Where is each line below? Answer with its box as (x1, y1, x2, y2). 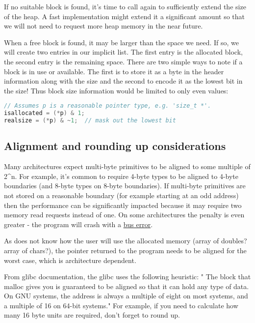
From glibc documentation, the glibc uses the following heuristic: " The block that (4, 271, 251, 282)
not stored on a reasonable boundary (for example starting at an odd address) (4, 190, 239, 200)
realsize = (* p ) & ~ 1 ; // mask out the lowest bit (4, 117, 176, 124)
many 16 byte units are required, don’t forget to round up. (4, 310, 180, 320)
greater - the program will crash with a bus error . (4, 219, 153, 229)
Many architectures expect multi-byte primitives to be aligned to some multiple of (4, 161, 251, 172)
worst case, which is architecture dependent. (4, 255, 136, 265)
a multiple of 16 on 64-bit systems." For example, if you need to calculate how (4, 300, 238, 310)
